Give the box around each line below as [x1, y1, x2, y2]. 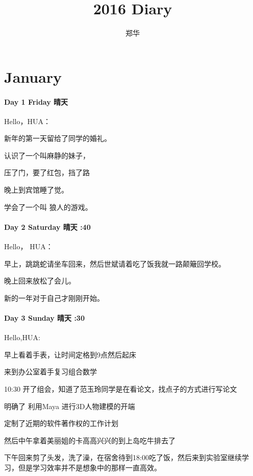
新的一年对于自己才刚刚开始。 [4, 292, 104, 303]
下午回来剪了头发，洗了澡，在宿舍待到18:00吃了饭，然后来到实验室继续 [4, 452, 242, 463]
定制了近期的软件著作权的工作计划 [4, 418, 118, 429]
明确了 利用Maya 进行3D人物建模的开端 [4, 400, 135, 411]
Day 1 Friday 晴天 [4, 96, 68, 107]
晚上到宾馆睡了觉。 [4, 184, 68, 195]
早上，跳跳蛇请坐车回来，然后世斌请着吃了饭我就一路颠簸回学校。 [4, 258, 225, 269]
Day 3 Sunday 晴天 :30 [4, 313, 85, 323]
